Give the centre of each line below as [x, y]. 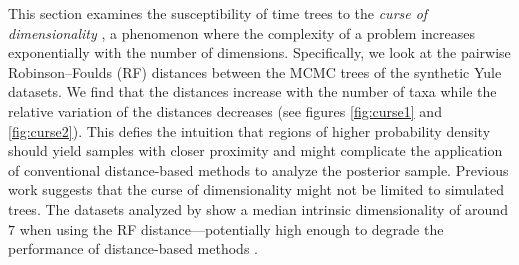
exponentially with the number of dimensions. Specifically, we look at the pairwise [259, 52]
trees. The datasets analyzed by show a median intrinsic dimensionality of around [258, 208]
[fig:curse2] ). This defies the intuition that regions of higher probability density [249, 130]
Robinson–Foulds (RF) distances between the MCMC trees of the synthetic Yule [255, 71]
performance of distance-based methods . [133, 248]
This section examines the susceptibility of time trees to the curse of [218, 13]
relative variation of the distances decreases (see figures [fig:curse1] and [225, 110]
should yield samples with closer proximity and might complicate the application [255, 150]
